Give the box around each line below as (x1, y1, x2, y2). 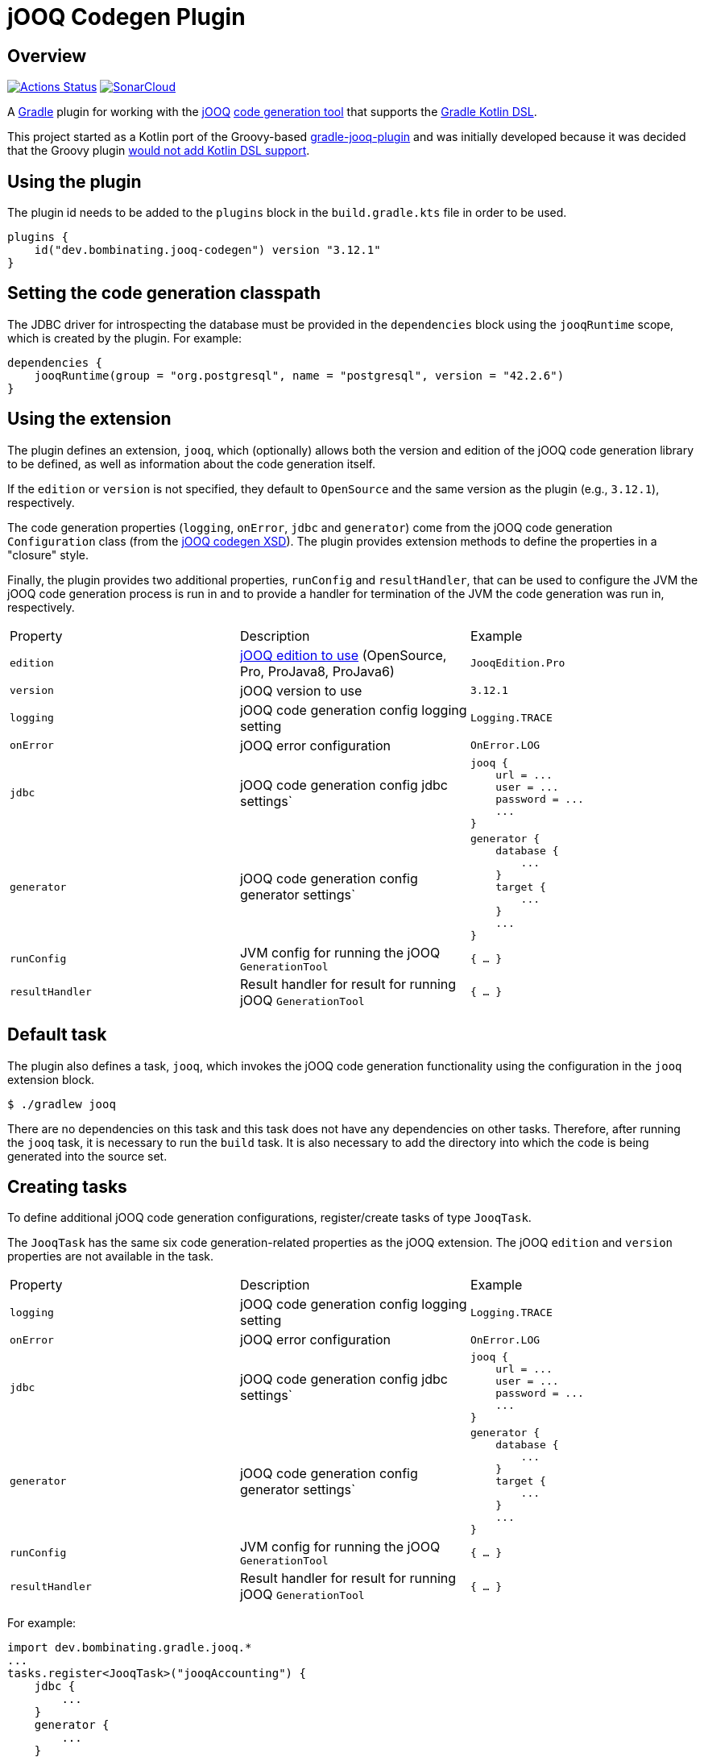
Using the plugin (7, 171, 142, 192)
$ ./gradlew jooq (7, 1097, 116, 1111)
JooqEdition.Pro (470, 657, 565, 670)
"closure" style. (7, 547, 89, 562)
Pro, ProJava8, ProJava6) (239, 663, 395, 679)
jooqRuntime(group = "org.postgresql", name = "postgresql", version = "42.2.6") (34, 368, 565, 382)
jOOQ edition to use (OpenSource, (239, 646, 447, 663)
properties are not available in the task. (7, 1249, 214, 1264)
